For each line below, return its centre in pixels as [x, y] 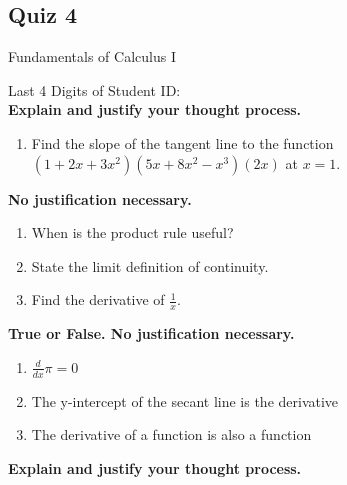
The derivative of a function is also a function [171, 434]
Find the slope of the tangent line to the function [182, 142]
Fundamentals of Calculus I [92, 56]
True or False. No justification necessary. [151, 333]
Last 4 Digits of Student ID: [94, 89]
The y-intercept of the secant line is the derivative [185, 400]
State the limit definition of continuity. [150, 265]
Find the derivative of [98, 299]
